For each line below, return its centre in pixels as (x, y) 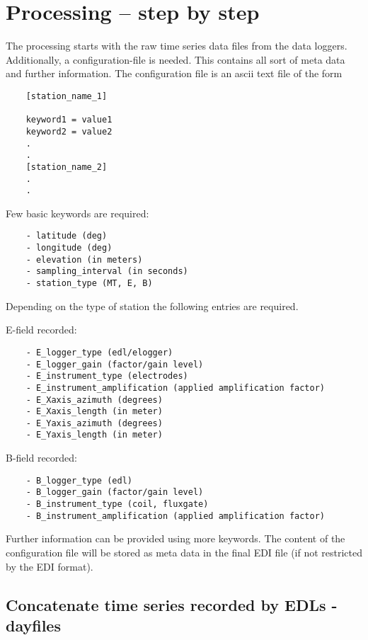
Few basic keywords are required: (77, 213)
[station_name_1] (67, 96)
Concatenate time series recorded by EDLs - (172, 604)
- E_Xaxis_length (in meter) (94, 412)
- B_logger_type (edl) (79, 480)
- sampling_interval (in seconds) (107, 272)
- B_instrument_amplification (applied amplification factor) (176, 516)
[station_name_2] (67, 167)
